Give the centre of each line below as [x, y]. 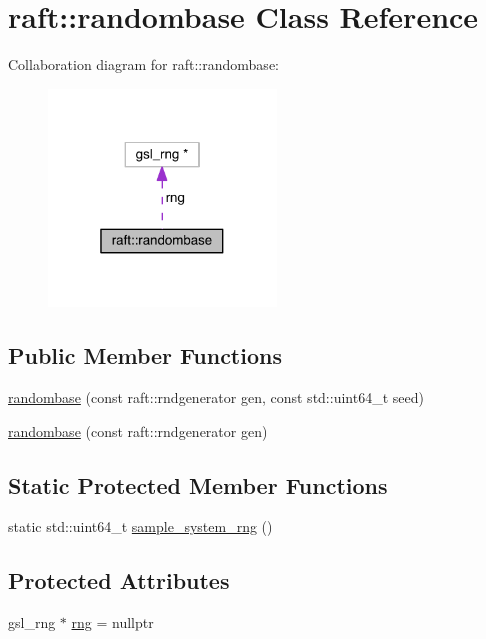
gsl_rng [32, 622]
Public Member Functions [145, 355]
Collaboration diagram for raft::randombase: [143, 64]
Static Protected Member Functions [198, 484]
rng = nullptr [112, 622]
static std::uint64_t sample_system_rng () [140, 526]
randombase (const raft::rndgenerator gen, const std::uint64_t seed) [216, 396]
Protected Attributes [119, 580]
